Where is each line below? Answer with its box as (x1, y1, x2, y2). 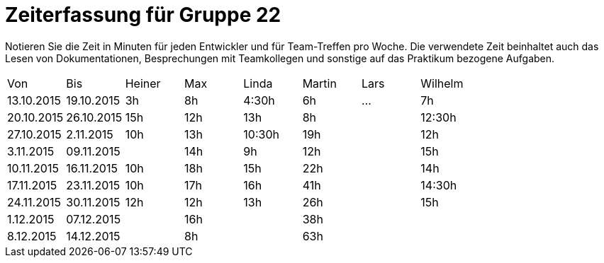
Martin (302, 76, 337, 90)
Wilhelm (420, 76, 464, 90)
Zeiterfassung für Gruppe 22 (5, 3, 281, 27)
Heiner (125, 76, 161, 90)
